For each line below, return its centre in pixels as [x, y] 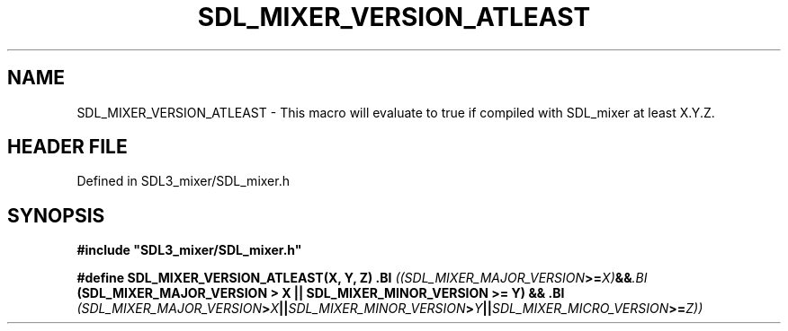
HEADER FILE [67, 147]
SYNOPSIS [56, 215]
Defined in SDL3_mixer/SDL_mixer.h [183, 181]
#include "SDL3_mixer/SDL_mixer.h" [189, 250]
